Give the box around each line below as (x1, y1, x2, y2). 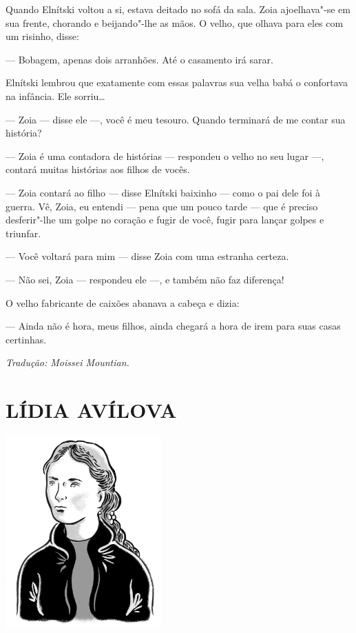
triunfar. (6, 225, 41, 240)
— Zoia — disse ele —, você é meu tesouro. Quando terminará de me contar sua (6, 112, 346, 126)
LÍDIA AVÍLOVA (6, 396, 177, 424)
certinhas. (6, 332, 47, 346)
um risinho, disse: (6, 29, 79, 43)
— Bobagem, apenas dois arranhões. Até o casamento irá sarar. (6, 52, 273, 66)
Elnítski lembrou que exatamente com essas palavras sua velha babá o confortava (6, 75, 348, 90)
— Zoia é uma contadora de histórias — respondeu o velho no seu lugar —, (6, 148, 324, 163)
